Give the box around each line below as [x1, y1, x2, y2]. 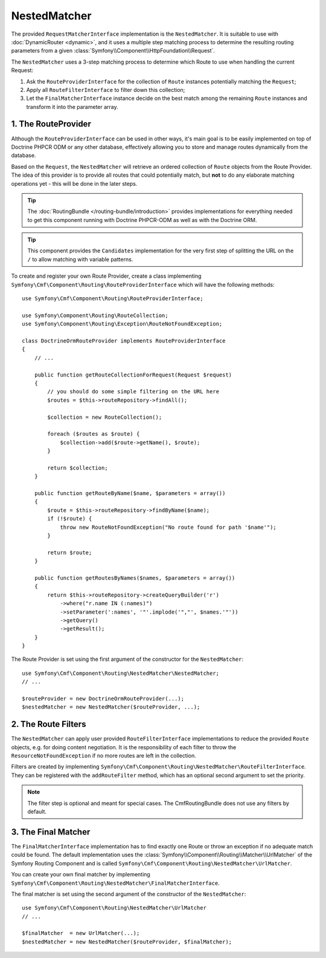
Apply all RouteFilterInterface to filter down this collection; [26, 86, 185, 93]
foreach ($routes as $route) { [47, 430, 140, 438]
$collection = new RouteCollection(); [47, 413, 162, 421]
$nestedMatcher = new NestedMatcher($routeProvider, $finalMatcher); [22, 938, 232, 945]
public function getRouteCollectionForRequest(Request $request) [34, 371, 232, 378]
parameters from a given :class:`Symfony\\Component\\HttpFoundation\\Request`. [11, 47, 216, 54]
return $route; [47, 549, 92, 556]
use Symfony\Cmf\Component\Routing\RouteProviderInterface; [22, 295, 203, 302]
